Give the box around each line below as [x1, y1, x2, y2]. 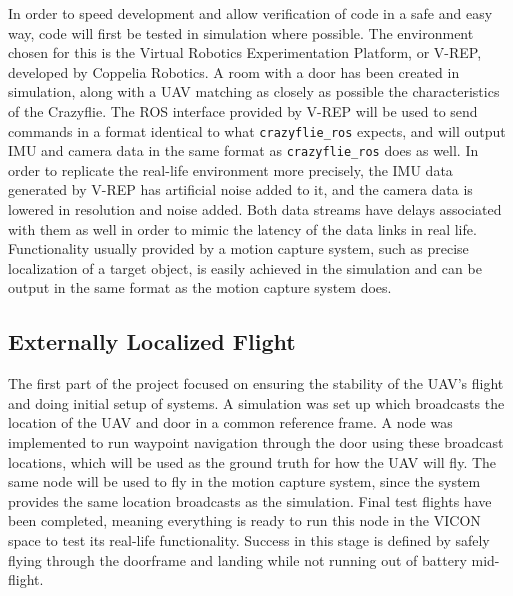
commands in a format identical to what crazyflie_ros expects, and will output [8, 120, 506, 141]
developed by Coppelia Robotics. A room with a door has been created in [8, 61, 460, 82]
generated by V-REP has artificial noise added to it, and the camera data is [8, 179, 473, 200]
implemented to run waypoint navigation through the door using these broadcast [8, 432, 504, 453]
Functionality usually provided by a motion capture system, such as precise [8, 238, 469, 259]
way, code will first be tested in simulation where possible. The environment [8, 22, 474, 43]
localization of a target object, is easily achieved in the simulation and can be [8, 257, 482, 278]
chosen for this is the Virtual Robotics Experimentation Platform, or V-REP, [8, 42, 482, 63]
